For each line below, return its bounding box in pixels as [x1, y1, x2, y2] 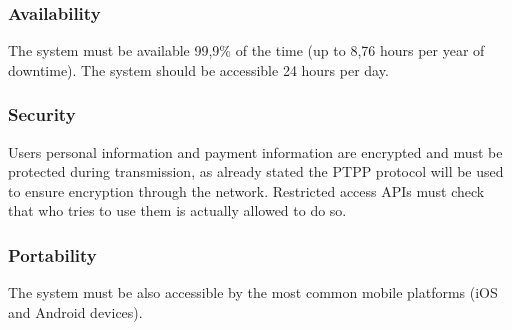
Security [8, 102, 76, 127]
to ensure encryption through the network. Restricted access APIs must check [8, 180, 485, 201]
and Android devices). [8, 301, 143, 322]
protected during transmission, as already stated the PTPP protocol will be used [8, 161, 504, 182]
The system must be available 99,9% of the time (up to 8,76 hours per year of [8, 40, 485, 61]
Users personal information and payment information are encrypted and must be [8, 141, 503, 162]
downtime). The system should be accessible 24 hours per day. [8, 59, 389, 80]
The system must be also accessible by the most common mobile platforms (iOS [8, 282, 498, 303]
